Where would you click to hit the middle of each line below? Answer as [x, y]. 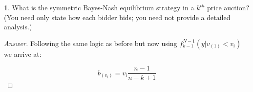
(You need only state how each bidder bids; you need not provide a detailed [117, 17]
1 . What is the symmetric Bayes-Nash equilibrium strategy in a [99, 7]
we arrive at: [23, 54]
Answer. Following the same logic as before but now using [91, 43]
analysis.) [18, 27]
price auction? [228, 7]
